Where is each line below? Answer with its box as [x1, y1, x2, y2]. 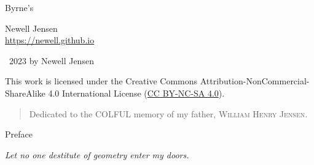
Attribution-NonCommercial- [200, 75, 310, 87]
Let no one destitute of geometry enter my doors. [5, 148, 189, 161]
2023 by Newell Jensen [9, 54, 94, 67]
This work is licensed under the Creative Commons [5, 75, 198, 87]
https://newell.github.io [5, 34, 95, 46]
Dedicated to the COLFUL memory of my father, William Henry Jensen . [29, 107, 308, 120]
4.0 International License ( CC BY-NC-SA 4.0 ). [48, 86, 225, 99]
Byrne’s [5, 1, 34, 13]
